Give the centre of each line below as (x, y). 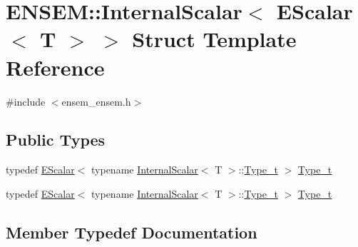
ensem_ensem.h (96, 101)
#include (26, 101)
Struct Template (214, 39)
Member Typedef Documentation (132, 232)
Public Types (56, 140)
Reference (55, 67)
